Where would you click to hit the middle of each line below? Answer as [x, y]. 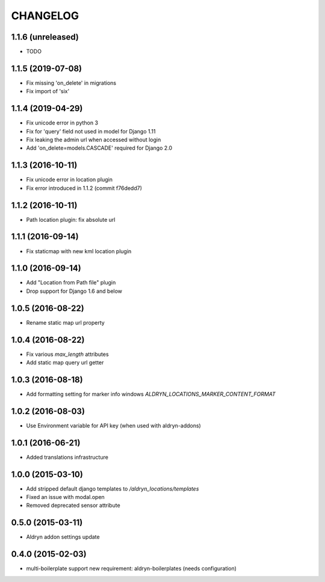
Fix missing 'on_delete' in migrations [71, 83]
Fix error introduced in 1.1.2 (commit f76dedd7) [84, 188]
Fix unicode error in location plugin [69, 180]
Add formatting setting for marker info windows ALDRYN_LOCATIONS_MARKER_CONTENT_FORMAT [151, 394]
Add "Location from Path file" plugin [71, 283]
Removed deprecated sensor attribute [73, 506]
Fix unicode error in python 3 [62, 123]
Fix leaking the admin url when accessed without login [94, 140]
